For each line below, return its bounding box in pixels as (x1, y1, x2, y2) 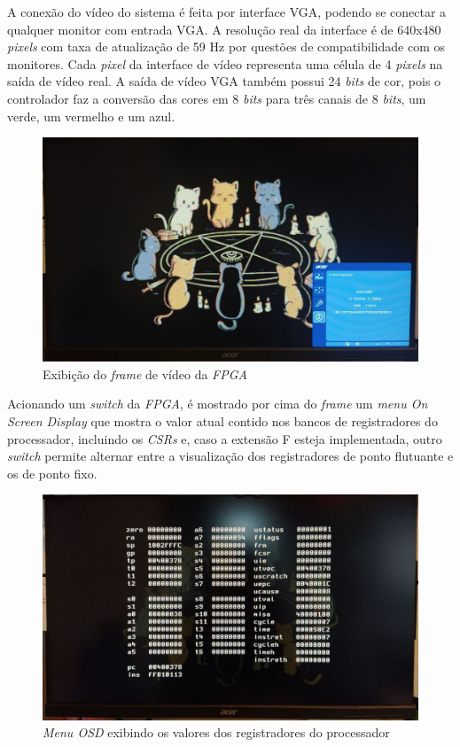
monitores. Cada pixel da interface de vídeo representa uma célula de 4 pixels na (7, 54, 443, 73)
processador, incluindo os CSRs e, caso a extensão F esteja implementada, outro (7, 429, 442, 447)
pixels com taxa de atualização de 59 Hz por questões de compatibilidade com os (7, 37, 445, 56)
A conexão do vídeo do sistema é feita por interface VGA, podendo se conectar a (7, 3, 447, 20)
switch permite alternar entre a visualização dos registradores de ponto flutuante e (7, 447, 454, 465)
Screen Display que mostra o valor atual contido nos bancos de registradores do (7, 411, 438, 430)
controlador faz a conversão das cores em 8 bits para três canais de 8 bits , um (7, 89, 426, 107)
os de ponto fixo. (7, 463, 97, 482)
